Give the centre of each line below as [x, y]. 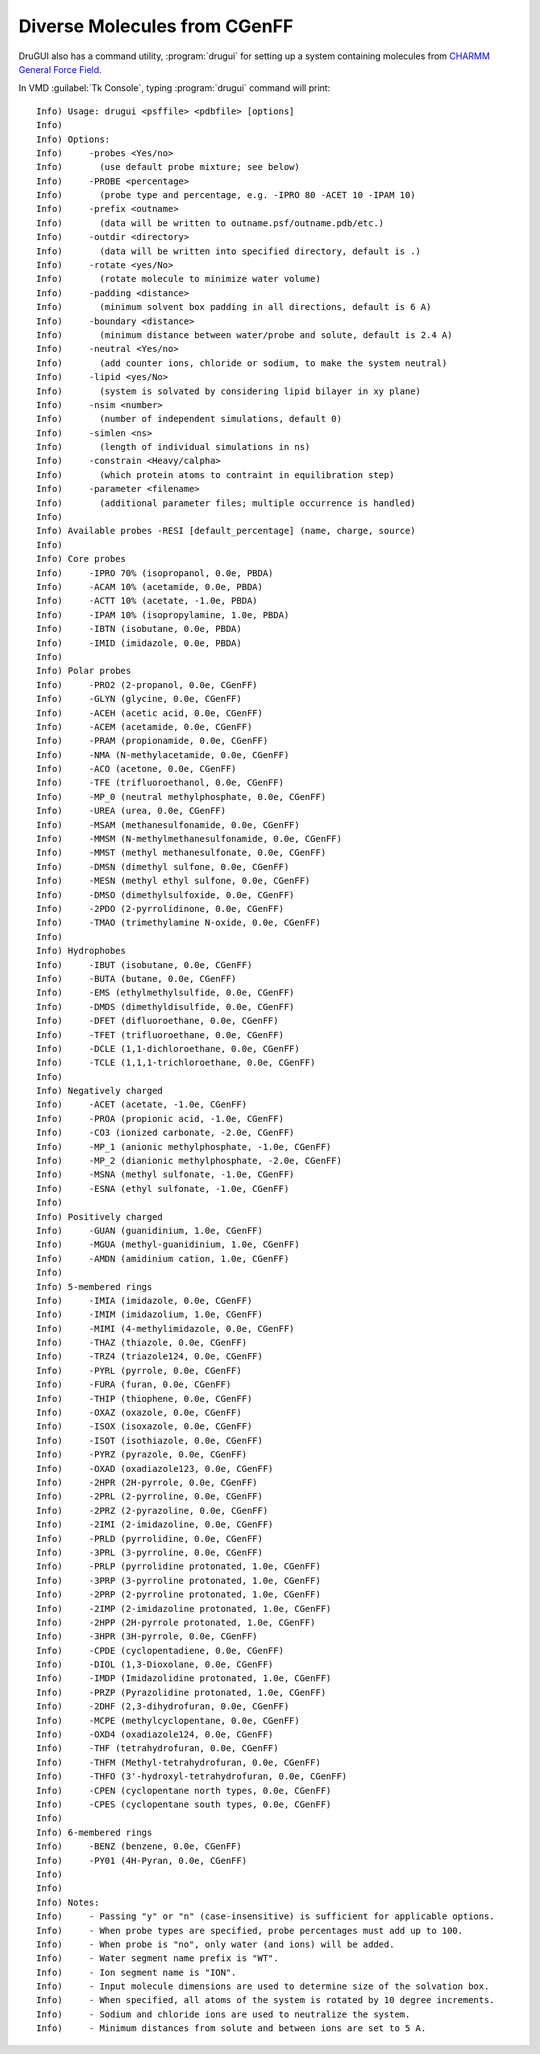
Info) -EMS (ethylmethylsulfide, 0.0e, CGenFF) [165, 993]
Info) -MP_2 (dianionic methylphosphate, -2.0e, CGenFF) [189, 1161]
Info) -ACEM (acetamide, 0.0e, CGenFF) [144, 726]
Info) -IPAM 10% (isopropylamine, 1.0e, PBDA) [163, 614]
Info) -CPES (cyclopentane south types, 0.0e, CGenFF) [184, 1804]
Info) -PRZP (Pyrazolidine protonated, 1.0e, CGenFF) [181, 1692]
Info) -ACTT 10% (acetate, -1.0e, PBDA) [147, 601]
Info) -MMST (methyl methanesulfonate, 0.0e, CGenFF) [181, 853]
